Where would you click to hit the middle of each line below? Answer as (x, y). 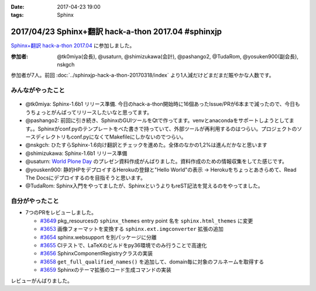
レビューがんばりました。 (42, 280)
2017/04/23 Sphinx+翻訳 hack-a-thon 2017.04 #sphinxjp (116, 32)
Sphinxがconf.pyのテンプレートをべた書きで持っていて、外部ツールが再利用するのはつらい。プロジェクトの (167, 129)
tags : (17, 15)
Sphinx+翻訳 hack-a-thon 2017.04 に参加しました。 (73, 46)
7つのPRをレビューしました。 (61, 213)
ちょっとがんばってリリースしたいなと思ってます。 (91, 112)
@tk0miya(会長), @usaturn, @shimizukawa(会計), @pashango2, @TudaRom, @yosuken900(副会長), (178, 56)
